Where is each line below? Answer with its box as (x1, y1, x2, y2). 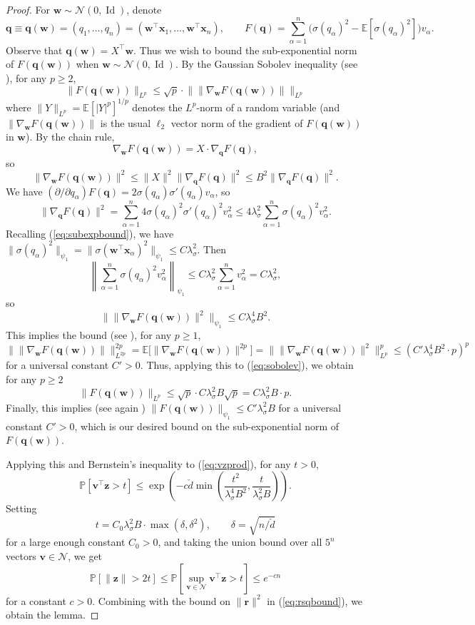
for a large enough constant (6, 534, 126, 549)
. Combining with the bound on (92, 593, 230, 608)
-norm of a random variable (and (196, 99, 340, 114)
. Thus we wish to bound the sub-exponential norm (133, 42, 357, 57)
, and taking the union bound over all (158, 534, 322, 549)
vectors (6, 549, 36, 564)
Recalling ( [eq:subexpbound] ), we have (6, 225, 174, 240)
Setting (6, 501, 37, 516)
